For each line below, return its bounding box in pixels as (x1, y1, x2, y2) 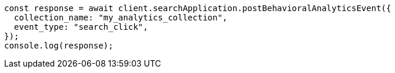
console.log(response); (4, 41, 114, 50)
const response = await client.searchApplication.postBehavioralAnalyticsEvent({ (4, 4, 391, 13)
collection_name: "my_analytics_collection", (14, 13, 228, 22)
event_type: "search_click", (14, 22, 148, 32)
